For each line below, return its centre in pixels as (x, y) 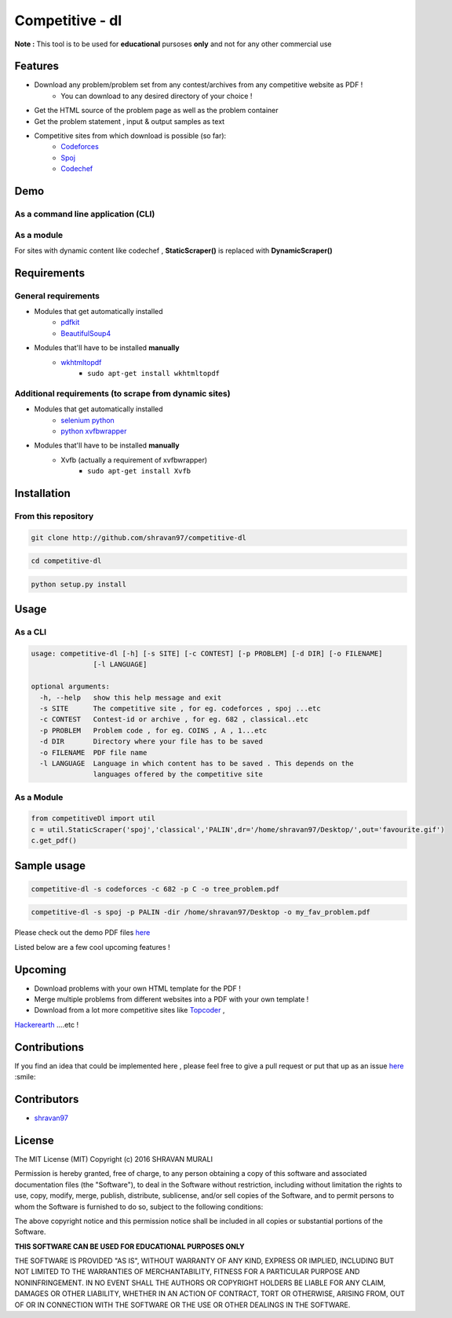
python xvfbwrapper (94, 431)
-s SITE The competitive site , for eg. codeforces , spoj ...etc (180, 708)
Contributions (49, 1047)
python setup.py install (79, 584)
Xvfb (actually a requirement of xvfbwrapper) (134, 460)
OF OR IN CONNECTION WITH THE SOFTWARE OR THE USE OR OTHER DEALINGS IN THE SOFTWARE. (182, 1305)
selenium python (88, 420)
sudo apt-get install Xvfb (139, 471)
